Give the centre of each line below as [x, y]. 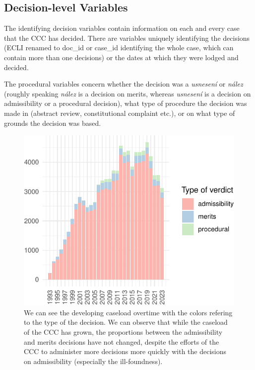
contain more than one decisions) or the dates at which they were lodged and [121, 57]
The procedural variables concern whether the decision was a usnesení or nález [124, 84]
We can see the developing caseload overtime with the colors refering [128, 312]
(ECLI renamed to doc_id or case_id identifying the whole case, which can [119, 47]
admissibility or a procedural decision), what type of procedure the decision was [126, 103]
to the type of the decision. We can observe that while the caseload [126, 322]
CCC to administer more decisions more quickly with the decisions [125, 351]
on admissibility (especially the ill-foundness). [93, 361]
